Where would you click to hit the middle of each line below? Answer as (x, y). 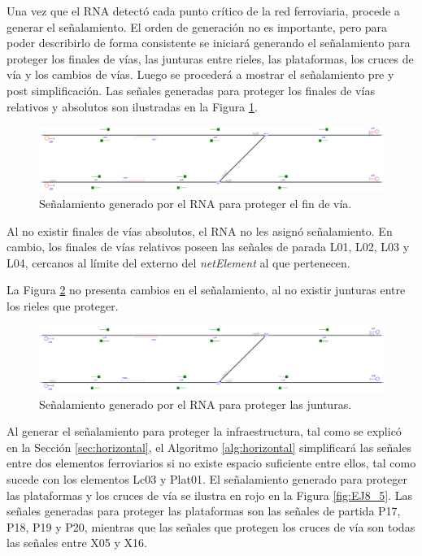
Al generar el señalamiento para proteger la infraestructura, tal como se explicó (204, 431)
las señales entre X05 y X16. (77, 543)
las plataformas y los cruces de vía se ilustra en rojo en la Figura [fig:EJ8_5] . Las (209, 495)
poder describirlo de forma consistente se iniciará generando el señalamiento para (209, 43)
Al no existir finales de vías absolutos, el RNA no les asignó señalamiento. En (200, 230)
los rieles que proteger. (63, 305)
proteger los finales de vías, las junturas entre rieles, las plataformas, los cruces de (210, 58)
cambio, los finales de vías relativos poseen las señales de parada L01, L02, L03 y (208, 247)
